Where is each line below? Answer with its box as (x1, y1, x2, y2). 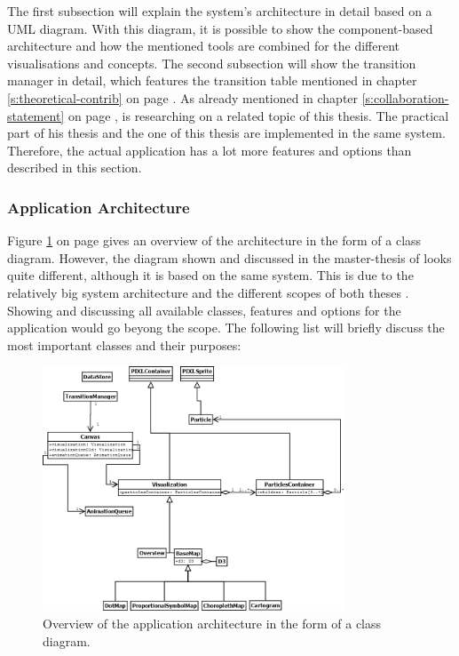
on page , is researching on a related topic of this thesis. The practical (67, 106, 449, 124)
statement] (7, 106, 65, 124)
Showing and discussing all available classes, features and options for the (7, 300, 401, 319)
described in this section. (7, 158, 142, 177)
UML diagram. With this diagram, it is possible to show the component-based (7, 19, 433, 37)
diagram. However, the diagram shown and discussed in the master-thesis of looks (7, 248, 452, 267)
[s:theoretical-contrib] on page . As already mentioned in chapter (7, 88, 359, 107)
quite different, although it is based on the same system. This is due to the (7, 266, 414, 284)
